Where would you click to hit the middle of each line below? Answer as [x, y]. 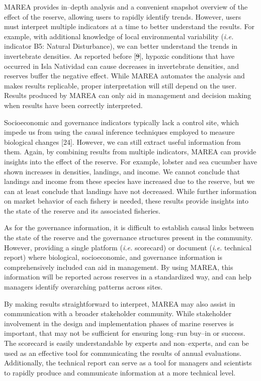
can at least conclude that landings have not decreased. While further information [130, 191]
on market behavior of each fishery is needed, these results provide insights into [126, 201]
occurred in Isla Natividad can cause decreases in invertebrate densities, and [121, 66]
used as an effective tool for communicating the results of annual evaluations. [123, 353]
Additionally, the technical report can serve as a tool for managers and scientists [128, 363]
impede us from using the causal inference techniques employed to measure [119, 132]
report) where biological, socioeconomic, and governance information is [113, 257]
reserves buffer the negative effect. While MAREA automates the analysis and [124, 76]
